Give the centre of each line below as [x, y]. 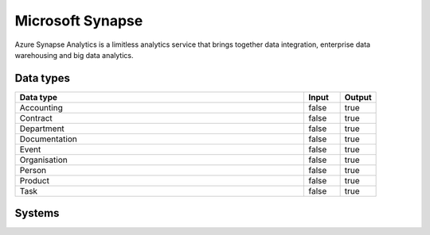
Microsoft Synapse [79, 21]
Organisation [43, 160]
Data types [43, 78]
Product [34, 180]
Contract [36, 118]
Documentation [48, 139]
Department [42, 129]
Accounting [41, 107]
